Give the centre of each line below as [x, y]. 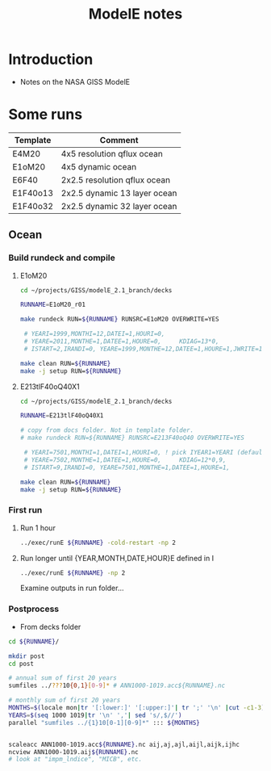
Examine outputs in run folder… [72, 588]
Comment [119, 140]
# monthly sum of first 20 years [65, 700]
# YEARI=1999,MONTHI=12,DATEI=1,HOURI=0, [94, 334]
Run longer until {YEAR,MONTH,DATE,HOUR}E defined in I [117, 558]
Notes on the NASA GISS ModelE [75, 82]
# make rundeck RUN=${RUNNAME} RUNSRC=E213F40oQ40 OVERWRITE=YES [132, 438]
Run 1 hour [38, 528]
